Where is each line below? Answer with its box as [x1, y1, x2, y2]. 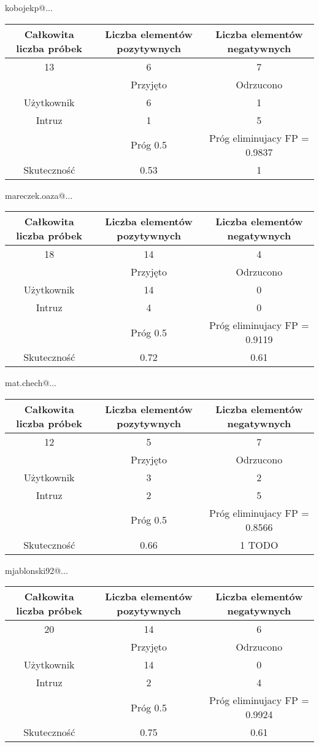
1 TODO [240, 537, 279, 552]
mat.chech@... [5, 376, 56, 389]
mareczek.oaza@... [5, 188, 73, 201]
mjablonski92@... [5, 563, 68, 576]
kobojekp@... [5, 1, 53, 14]
